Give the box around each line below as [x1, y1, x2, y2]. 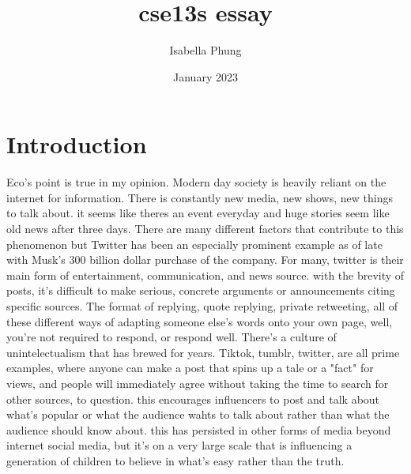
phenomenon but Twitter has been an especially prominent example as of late [6, 235, 383, 252]
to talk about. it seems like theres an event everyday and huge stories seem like [6, 205, 390, 221]
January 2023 [173, 68, 238, 85]
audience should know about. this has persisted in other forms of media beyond [6, 421, 391, 438]
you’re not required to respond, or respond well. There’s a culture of [6, 329, 337, 345]
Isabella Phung [169, 42, 242, 58]
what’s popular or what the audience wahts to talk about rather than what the [6, 406, 390, 423]
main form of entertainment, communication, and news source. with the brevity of [6, 266, 405, 283]
